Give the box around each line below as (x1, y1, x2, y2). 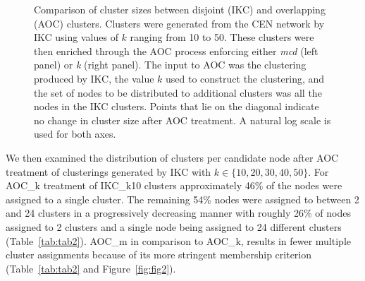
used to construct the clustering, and (166, 71, 325, 85)
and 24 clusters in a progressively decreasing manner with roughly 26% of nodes (6, 205, 351, 220)
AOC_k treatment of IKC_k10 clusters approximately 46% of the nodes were (6, 178, 342, 193)
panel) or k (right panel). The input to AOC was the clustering (34, 57, 307, 72)
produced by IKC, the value (34, 71, 154, 85)
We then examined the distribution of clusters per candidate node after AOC (6, 150, 339, 165)
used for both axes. (34, 126, 116, 141)
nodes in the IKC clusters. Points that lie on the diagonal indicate (34, 99, 319, 114)
